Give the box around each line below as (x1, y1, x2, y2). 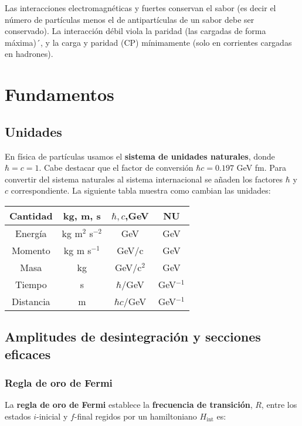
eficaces (5, 344, 51, 363)
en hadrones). (5, 48, 53, 60)
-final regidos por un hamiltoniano (74, 410, 197, 422)
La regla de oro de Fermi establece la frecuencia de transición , (5, 398, 253, 411)
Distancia (11, 294, 50, 308)
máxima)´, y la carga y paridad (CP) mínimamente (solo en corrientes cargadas (5, 36, 292, 48)
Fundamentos (5, 82, 114, 106)
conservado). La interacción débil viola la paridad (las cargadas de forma (5, 25, 266, 37)
